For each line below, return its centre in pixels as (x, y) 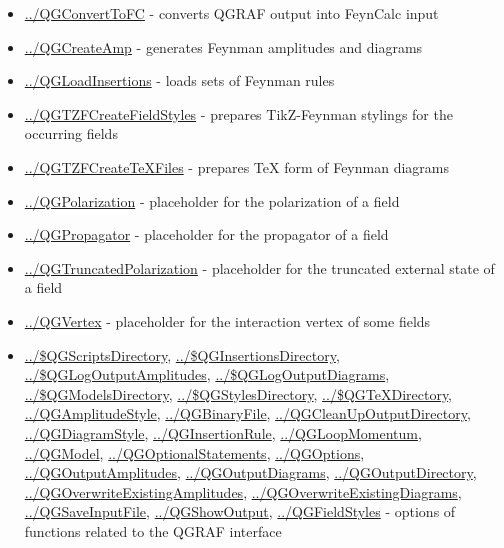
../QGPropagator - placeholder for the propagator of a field (206, 234)
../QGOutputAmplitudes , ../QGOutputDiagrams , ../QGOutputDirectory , (250, 472)
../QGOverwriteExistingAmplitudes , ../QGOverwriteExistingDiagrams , (243, 491)
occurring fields (71, 133)
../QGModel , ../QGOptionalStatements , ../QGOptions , (194, 452)
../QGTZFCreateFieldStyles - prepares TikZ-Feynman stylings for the (238, 113)
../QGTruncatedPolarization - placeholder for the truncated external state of (259, 267)
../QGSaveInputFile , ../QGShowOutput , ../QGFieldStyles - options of (240, 511)
